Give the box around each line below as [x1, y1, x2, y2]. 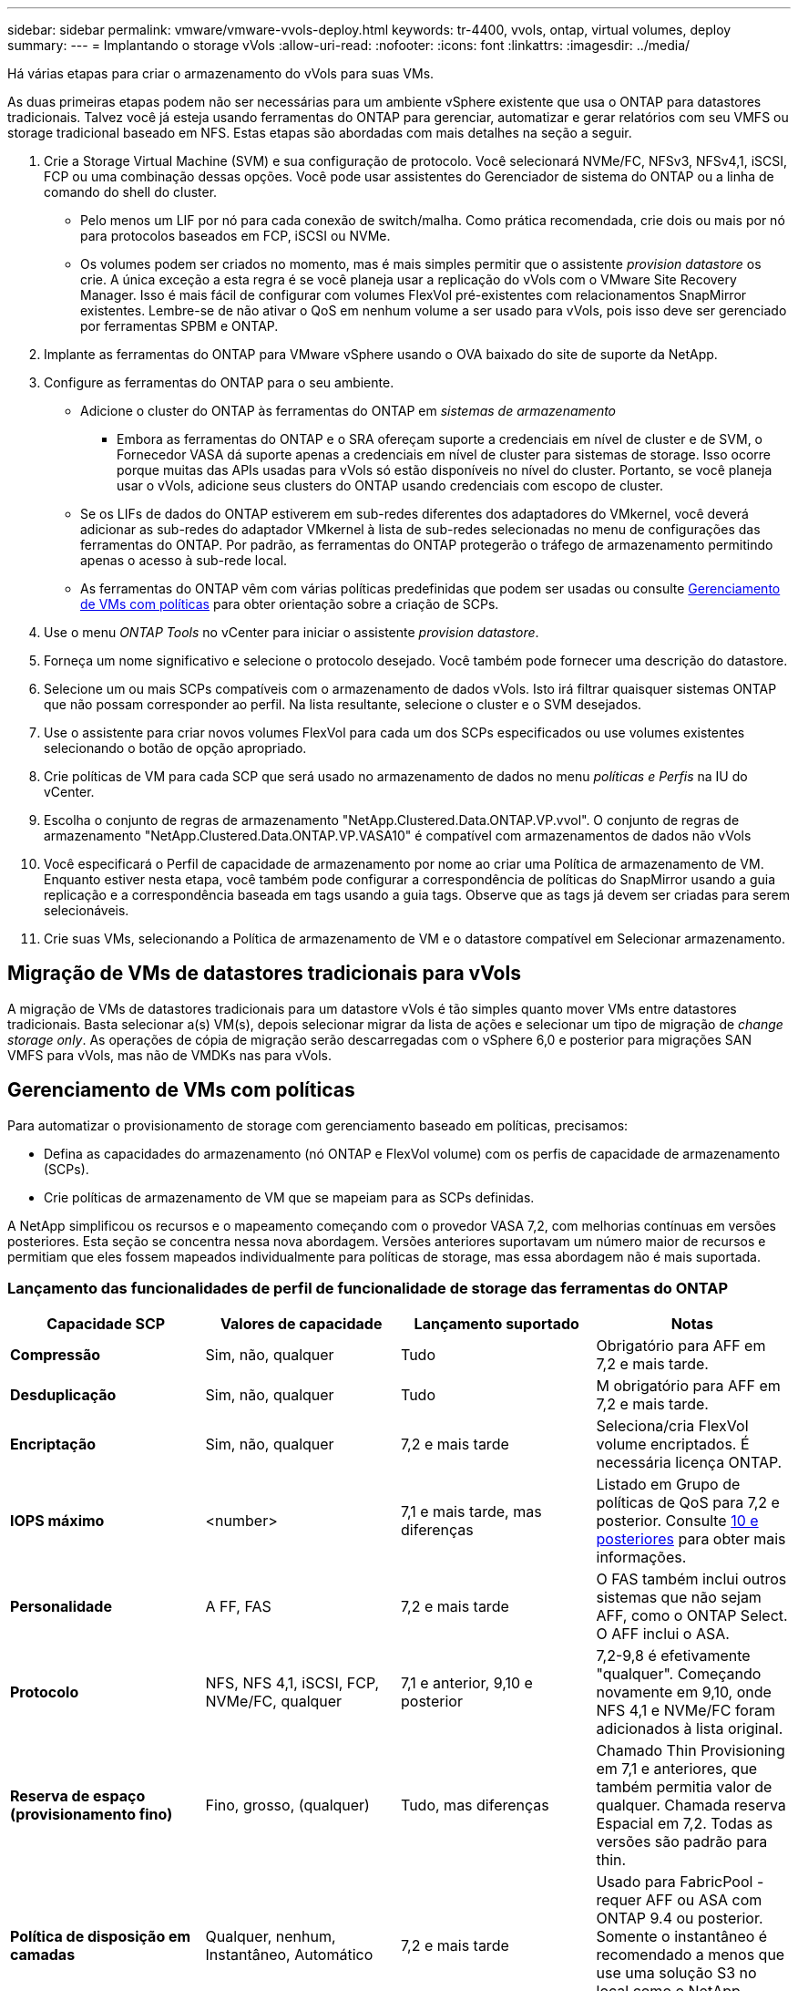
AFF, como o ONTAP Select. [596, 1606, 788, 1625]
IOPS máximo [10, 1511, 105, 1531]
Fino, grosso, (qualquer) [205, 1796, 370, 1815]
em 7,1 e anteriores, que [596, 1759, 758, 1779]
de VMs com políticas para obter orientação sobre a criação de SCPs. [80, 596, 499, 612]
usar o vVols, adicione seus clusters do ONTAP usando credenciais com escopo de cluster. [117, 478, 664, 493]
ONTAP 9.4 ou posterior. [596, 1909, 763, 1928]
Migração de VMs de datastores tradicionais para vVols [7, 962, 521, 985]
